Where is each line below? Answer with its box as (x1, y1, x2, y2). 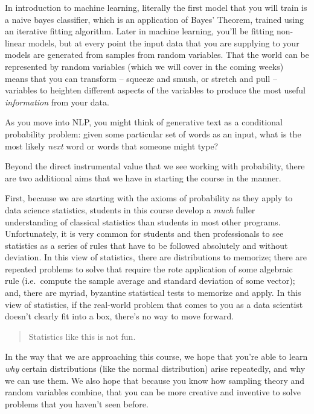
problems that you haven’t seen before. (5, 397, 149, 410)
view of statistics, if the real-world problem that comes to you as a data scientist (5, 298, 303, 310)
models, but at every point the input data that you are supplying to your (28, 36, 300, 49)
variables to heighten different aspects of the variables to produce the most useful (5, 84, 306, 96)
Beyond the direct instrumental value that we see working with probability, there (5, 160, 305, 172)
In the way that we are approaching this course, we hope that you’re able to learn (5, 350, 308, 363)
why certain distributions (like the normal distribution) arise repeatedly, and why (5, 362, 306, 375)
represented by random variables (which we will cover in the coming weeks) (5, 60, 284, 72)
